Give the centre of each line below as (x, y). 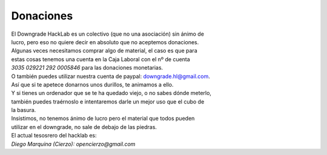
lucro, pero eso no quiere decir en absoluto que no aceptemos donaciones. (105, 42)
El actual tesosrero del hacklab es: (54, 136)
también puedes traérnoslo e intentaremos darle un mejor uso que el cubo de (108, 101)
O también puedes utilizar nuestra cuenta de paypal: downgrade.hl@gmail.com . (111, 76)
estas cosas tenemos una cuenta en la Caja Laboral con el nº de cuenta (101, 59)
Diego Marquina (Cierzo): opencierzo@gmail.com (73, 144)
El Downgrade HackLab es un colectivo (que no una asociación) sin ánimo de (107, 34)
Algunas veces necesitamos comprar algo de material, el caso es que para (104, 51)
